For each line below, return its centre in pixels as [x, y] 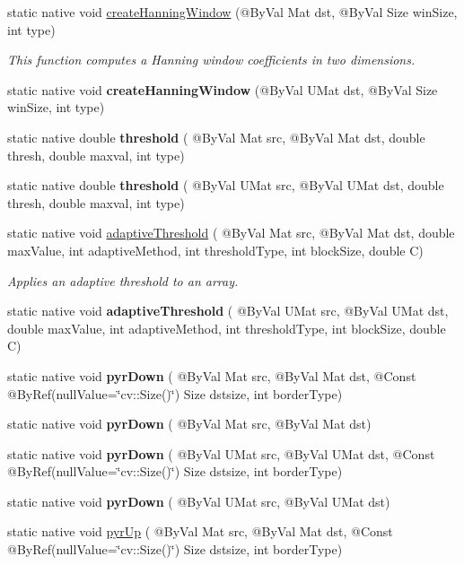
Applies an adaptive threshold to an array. [123, 280]
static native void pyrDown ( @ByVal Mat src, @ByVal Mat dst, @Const [212, 375]
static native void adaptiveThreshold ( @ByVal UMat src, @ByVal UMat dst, [228, 311]
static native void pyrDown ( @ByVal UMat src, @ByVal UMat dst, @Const [221, 453]
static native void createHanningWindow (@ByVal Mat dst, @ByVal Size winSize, [232, 12]
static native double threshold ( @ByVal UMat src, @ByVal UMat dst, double [226, 185]
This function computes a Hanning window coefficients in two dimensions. [211, 60]
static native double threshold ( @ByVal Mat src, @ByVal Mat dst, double [216, 137]
